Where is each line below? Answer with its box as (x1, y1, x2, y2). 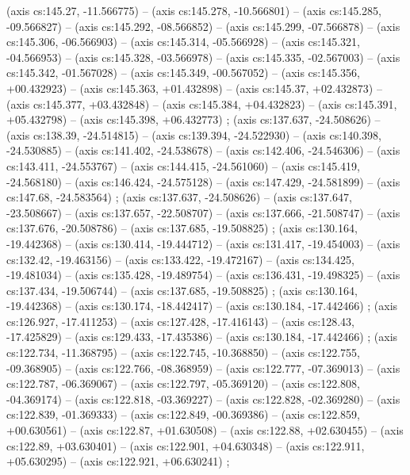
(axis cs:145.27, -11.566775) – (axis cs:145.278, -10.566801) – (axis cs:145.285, (6, 2, 381, 18)
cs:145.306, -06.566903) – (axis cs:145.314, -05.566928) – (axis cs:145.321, (6, 33, 361, 50)
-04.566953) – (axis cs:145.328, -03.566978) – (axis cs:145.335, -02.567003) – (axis (6, 48, 400, 65)
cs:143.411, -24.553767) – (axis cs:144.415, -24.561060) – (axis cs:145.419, (6, 157, 361, 174)
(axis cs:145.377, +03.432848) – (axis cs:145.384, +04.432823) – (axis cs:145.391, (6, 95, 397, 112)
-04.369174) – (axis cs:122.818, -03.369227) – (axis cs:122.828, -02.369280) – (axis (6, 390, 400, 407)
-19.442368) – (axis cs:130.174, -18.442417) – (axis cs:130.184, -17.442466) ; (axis (6, 297, 398, 314)
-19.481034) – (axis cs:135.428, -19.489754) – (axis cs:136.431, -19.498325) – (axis (6, 266, 400, 283)
